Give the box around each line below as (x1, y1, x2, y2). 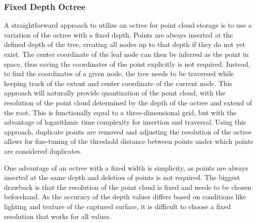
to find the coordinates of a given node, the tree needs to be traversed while (4, 68, 234, 79)
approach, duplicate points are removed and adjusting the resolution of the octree (4, 126, 252, 136)
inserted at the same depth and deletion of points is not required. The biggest (4, 172, 240, 182)
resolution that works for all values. (4, 211, 111, 221)
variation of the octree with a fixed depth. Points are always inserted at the (4, 29, 233, 40)
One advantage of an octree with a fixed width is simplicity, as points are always (4, 162, 249, 173)
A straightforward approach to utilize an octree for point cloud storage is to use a (4, 20, 252, 30)
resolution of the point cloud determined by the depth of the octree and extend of (4, 97, 252, 107)
